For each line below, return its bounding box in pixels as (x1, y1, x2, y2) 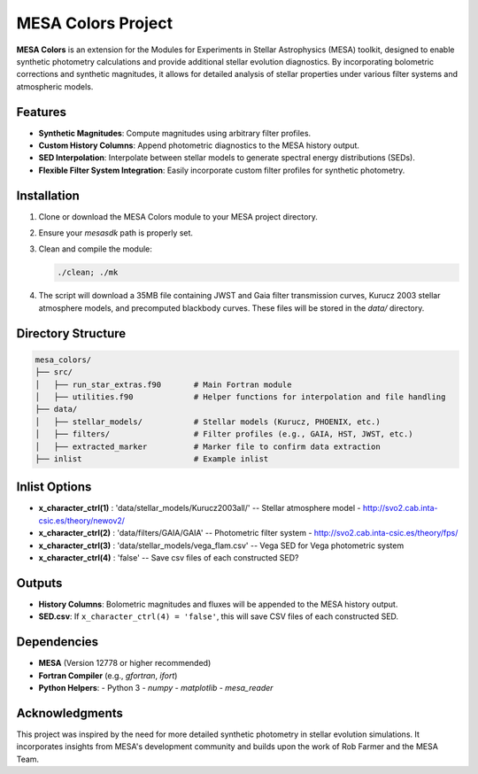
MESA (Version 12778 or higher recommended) (38, 658, 212, 669)
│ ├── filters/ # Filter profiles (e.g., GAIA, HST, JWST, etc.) (35, 430, 413, 439)
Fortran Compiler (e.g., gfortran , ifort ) (38, 670, 178, 681)
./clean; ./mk (57, 267, 119, 278)
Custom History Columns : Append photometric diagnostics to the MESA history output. (38, 140, 360, 151)
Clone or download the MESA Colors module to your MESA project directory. (38, 211, 319, 221)
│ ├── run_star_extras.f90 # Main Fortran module (35, 379, 292, 390)
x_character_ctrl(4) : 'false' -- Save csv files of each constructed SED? (38, 553, 299, 563)
